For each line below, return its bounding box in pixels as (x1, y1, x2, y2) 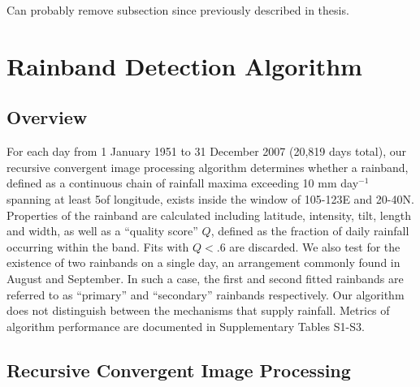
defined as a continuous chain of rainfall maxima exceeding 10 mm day (6, 174, 359, 191)
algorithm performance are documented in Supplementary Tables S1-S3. (6, 317, 365, 334)
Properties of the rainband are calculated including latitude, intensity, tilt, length (6, 206, 411, 223)
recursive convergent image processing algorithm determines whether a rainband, (6, 158, 409, 175)
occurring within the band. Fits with (6, 238, 189, 255)
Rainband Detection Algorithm (6, 49, 362, 82)
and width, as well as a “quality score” (6, 222, 198, 239)
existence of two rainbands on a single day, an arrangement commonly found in (6, 254, 401, 271)
